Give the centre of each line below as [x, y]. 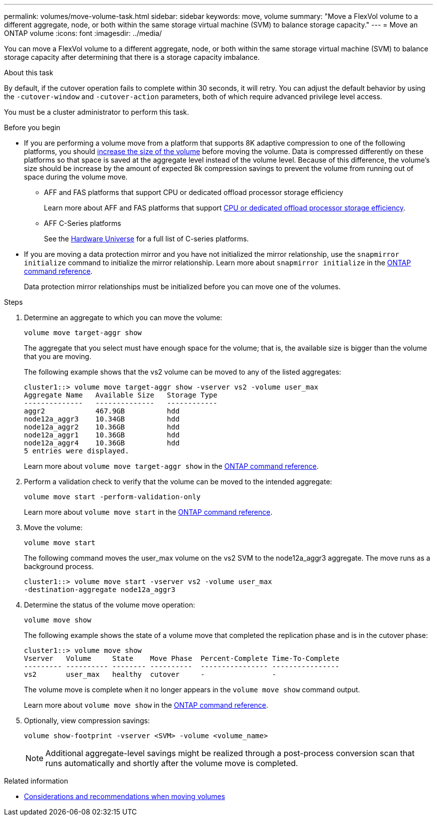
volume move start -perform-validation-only [112, 497]
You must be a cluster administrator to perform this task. [97, 112]
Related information [36, 781]
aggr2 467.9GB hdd [102, 411]
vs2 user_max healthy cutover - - [150, 674]
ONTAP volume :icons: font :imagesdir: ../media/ [83, 33]
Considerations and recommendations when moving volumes [125, 796]
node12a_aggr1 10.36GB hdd [102, 435]
